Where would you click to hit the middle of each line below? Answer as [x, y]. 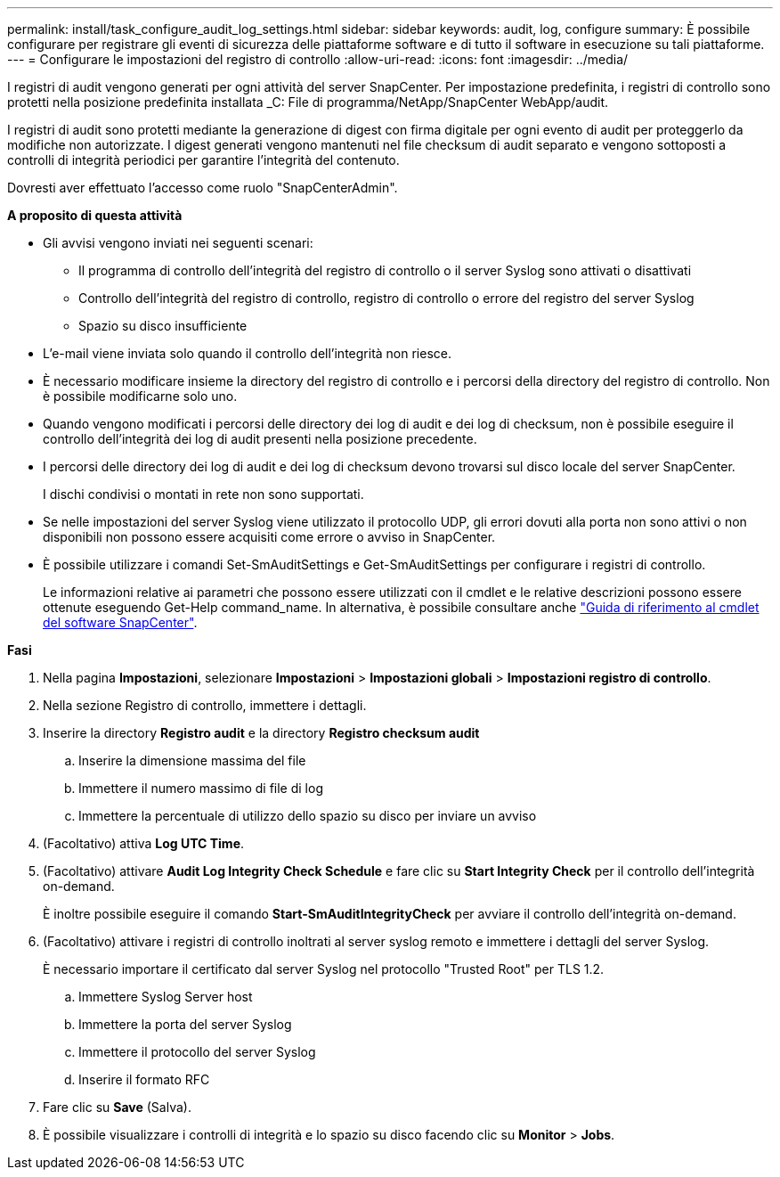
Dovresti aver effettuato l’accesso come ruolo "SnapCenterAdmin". [203, 188]
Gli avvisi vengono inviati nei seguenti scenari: [178, 243]
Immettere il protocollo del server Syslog [197, 1052]
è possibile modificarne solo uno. [140, 396]
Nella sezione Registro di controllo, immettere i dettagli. [205, 705]
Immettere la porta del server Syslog [185, 1024]
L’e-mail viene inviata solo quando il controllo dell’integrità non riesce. [247, 353]
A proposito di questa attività [95, 215]
